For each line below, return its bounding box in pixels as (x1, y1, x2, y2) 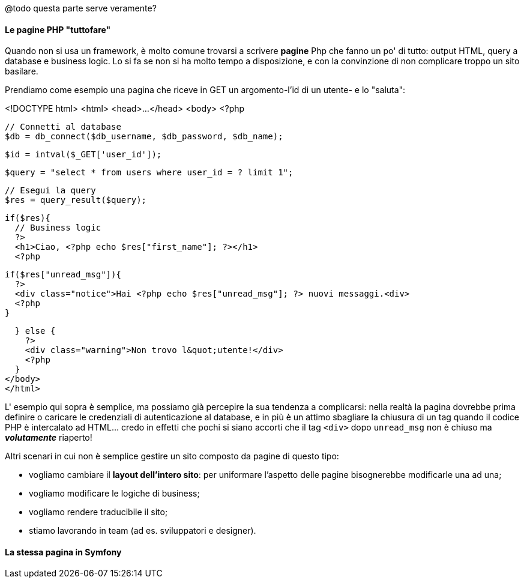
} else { (14, 326, 56, 336)
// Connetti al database (5, 122, 121, 132)
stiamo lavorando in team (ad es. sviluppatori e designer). (29, 525, 256, 536)
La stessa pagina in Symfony (5, 546, 122, 557)
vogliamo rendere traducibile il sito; (29, 507, 168, 518)
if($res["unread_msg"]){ (5, 270, 121, 280)
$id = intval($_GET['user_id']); (5, 150, 162, 160)
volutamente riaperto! (5, 432, 92, 443)
